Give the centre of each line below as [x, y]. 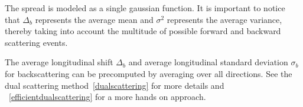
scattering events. [36, 42]
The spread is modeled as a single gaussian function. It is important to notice [145, 8]
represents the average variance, [224, 19]
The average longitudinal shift [59, 62]
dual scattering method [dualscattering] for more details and [115, 85]
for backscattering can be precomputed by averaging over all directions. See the [149, 73]
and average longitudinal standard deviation [208, 62]
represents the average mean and [94, 19]
